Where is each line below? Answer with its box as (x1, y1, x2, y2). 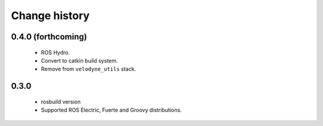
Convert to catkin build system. (41, 57, 118, 64)
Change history (11, 9, 90, 22)
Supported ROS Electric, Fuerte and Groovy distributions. (41, 106, 182, 113)
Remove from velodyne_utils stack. (41, 66, 136, 73)
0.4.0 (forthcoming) (11, 32, 87, 42)
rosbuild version (41, 98, 81, 105)
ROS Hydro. (41, 48, 70, 56)
